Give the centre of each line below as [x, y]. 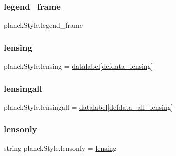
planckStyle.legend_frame [43, 25]
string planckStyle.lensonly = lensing [60, 147]
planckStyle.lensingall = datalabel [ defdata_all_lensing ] [88, 106]
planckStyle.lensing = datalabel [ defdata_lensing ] [79, 66]
